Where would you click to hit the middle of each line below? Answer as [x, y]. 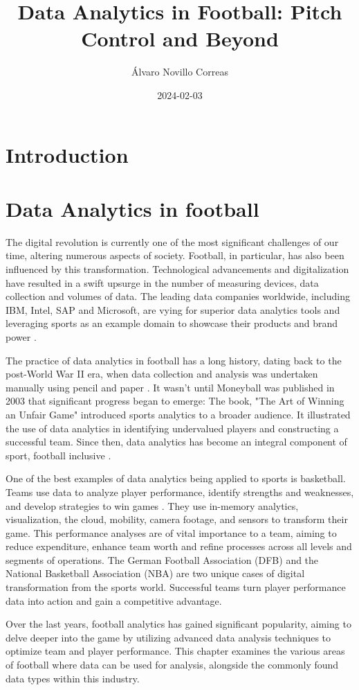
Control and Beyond [180, 38]
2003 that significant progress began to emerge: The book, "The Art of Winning [175, 401]
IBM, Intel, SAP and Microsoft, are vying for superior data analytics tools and [173, 309]
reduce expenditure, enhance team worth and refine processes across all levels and [179, 546]
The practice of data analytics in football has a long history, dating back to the [174, 360]
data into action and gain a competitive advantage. [114, 600]
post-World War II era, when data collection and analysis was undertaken [162, 374]
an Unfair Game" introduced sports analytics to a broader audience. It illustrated [178, 414]
